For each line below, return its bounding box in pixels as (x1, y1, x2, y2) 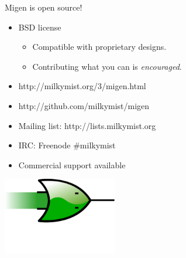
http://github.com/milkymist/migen (18, 99, 150, 111)
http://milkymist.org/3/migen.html (18, 80, 146, 92)
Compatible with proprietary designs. (32, 40, 167, 53)
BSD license (18, 21, 61, 33)
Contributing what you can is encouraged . (32, 60, 182, 72)
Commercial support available (18, 158, 126, 171)
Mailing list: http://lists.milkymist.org (18, 119, 156, 131)
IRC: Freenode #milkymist (18, 139, 116, 151)
